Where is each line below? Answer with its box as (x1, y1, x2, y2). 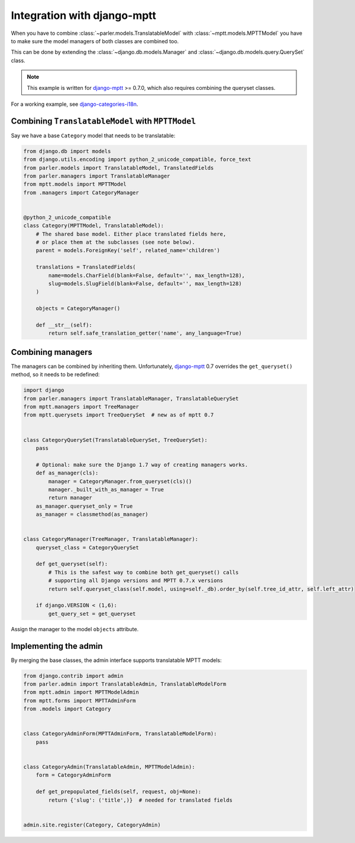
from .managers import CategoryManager (23, 189, 139, 196)
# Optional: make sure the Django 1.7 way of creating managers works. (35, 461, 248, 468)
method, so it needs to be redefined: (11, 371, 100, 378)
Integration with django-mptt (11, 9, 157, 22)
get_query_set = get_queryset (48, 610, 136, 617)
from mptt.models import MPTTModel (23, 181, 127, 188)
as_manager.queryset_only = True (35, 503, 133, 509)
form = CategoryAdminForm (35, 772, 111, 779)
